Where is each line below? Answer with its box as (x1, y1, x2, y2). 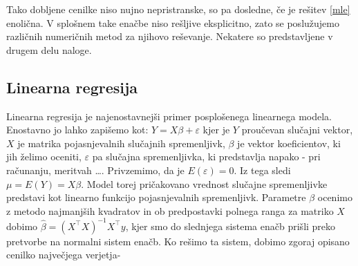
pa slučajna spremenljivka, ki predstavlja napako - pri (92, 149, 321, 164)
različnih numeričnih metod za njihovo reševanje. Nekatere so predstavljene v (6, 29, 333, 44)
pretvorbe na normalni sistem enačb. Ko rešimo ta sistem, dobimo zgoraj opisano (6, 234, 350, 248)
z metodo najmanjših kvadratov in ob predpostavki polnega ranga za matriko (6, 203, 334, 218)
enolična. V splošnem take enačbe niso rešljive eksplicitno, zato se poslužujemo (6, 15, 339, 30)
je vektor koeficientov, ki (237, 135, 341, 150)
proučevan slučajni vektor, (241, 122, 353, 137)
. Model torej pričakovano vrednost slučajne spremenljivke (81, 176, 328, 191)
